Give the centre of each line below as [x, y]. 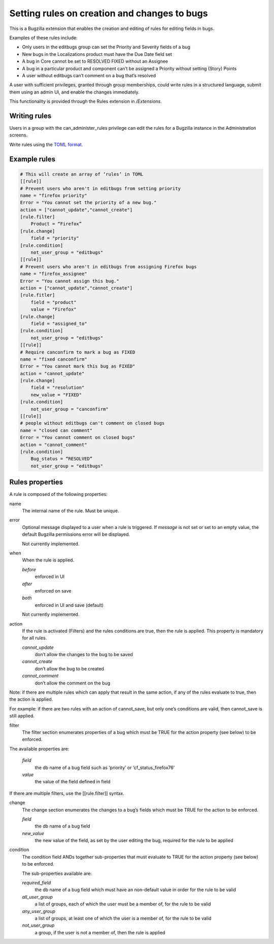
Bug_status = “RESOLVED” [62, 459]
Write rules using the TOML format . [46, 144]
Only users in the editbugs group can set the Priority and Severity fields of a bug [106, 47]
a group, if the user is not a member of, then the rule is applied [100, 932]
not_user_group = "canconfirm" [70, 409]
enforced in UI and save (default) [69, 605]
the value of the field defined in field [73, 782]
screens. [19, 135]
